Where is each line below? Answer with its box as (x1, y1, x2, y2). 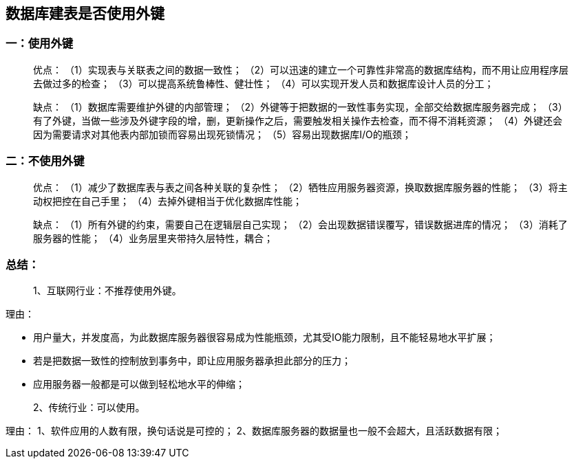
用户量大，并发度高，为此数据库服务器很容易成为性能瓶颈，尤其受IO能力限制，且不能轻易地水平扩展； (33, 331, 496, 344)
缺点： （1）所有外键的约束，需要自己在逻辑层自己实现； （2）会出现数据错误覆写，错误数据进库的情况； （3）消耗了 (33, 218, 568, 230)
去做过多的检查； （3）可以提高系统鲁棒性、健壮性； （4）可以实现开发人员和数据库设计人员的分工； (33, 77, 494, 89)
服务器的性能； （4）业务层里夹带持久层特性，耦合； (33, 232, 273, 244)
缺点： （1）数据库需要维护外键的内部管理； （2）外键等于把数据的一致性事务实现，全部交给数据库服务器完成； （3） (33, 100, 568, 113)
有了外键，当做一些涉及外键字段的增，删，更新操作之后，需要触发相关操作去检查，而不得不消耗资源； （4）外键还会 (33, 114, 562, 126)
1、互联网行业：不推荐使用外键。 (33, 285, 182, 297)
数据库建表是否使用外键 (6, 5, 164, 22)
